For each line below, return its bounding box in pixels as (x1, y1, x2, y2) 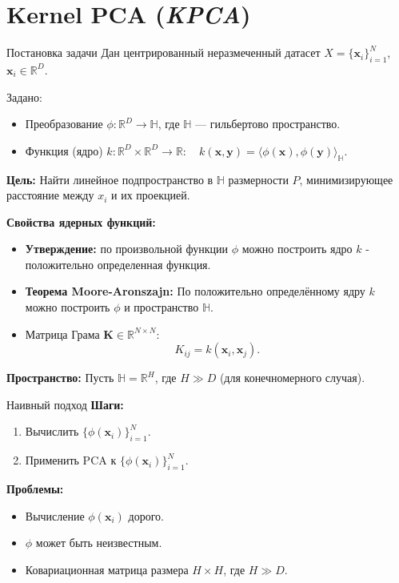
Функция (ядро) (25, 142, 103, 159)
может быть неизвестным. (35, 534, 162, 551)
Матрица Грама (25, 325, 100, 342)
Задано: (6, 88, 42, 105)
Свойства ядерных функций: (6, 213, 156, 230)
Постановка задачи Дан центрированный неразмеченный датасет (6, 44, 321, 61)
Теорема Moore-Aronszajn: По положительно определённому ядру (25, 283, 365, 300)
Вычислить (25, 423, 79, 440)
